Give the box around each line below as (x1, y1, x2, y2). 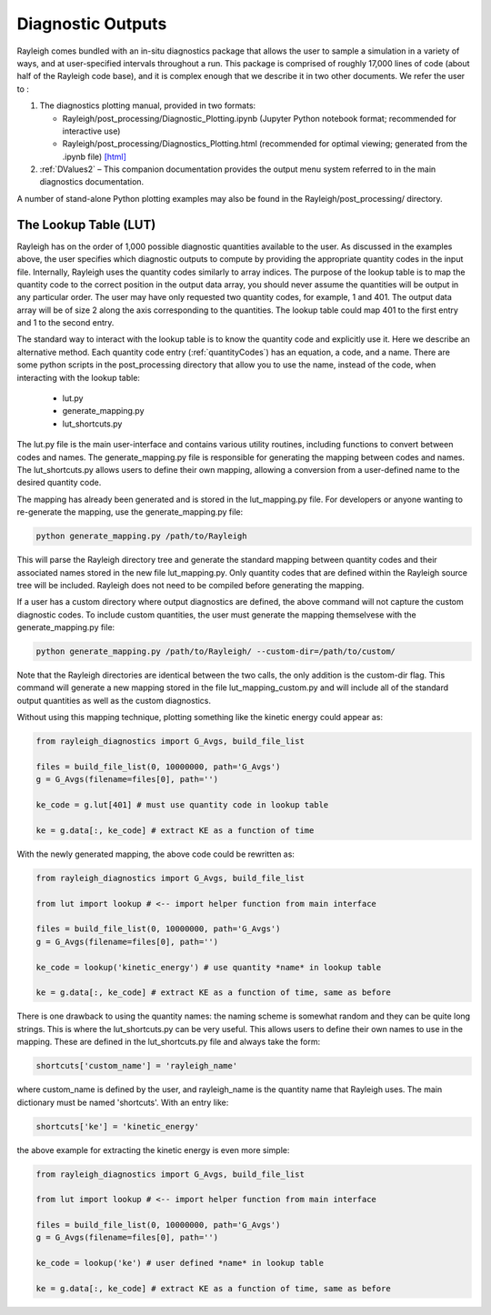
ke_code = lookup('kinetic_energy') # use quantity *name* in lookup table (35, 962, 382, 972)
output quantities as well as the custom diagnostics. (16, 695, 212, 706)
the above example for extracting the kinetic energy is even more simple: (16, 1144, 290, 1155)
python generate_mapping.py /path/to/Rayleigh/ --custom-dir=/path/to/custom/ (35, 647, 396, 657)
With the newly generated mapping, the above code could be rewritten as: (16, 848, 296, 859)
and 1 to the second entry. (16, 317, 115, 328)
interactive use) (62, 125, 121, 136)
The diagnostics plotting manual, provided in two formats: (39, 100, 256, 111)
